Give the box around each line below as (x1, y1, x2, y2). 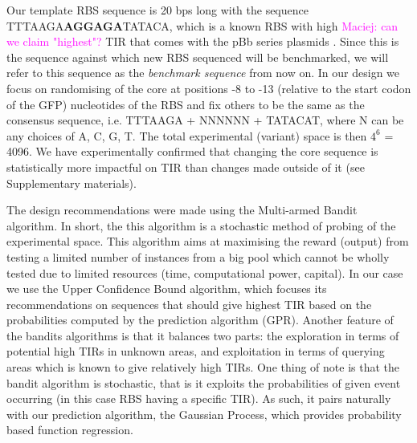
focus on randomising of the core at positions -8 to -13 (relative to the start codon (6, 79, 411, 96)
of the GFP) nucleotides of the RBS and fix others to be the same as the (6, 96, 365, 112)
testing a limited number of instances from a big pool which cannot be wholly (6, 248, 390, 265)
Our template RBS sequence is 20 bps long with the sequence (6, 2, 309, 18)
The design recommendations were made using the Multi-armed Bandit (6, 201, 358, 218)
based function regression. (6, 421, 133, 438)
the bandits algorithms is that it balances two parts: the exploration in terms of (6, 327, 399, 343)
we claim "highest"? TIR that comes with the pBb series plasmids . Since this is (6, 33, 399, 50)
